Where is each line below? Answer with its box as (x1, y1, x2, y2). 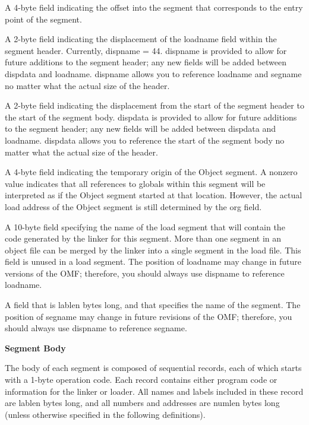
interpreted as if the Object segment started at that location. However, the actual (5, 189, 302, 201)
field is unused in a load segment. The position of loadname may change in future (5, 255, 301, 268)
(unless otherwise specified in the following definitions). (5, 408, 206, 420)
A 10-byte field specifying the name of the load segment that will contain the (5, 220, 285, 233)
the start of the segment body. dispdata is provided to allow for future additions (5, 110, 297, 123)
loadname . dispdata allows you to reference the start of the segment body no (5, 134, 285, 146)
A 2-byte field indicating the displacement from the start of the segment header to (5, 99, 304, 112)
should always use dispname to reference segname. (5, 322, 187, 334)
